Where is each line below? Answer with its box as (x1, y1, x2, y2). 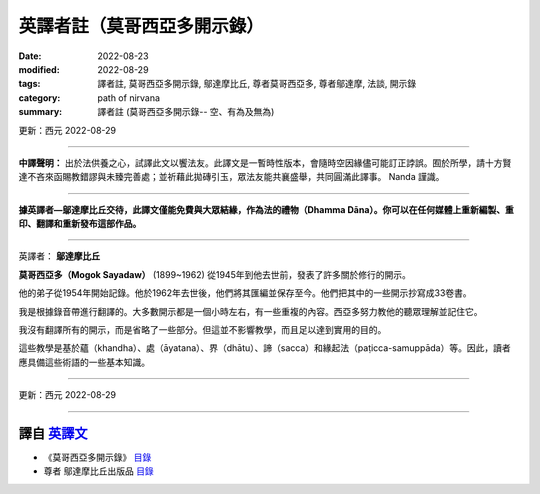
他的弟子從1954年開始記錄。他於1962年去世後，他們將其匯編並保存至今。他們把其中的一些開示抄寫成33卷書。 (18, 287, 472, 299)
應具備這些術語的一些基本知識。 (18, 356, 150, 368)
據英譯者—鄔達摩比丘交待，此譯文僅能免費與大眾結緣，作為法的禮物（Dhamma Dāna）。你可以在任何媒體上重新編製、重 (18, 203, 515, 215)
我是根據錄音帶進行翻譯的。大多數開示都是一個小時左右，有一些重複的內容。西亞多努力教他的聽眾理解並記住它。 (18, 305, 483, 317)
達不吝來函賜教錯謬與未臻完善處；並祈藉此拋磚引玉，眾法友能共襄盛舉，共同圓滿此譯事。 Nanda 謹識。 (18, 171, 445, 183)
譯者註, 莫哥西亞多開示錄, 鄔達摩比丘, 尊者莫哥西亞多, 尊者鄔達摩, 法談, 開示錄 (97, 78, 417, 90)
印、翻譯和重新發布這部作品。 (18, 218, 142, 230)
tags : (18, 78, 41, 90)
